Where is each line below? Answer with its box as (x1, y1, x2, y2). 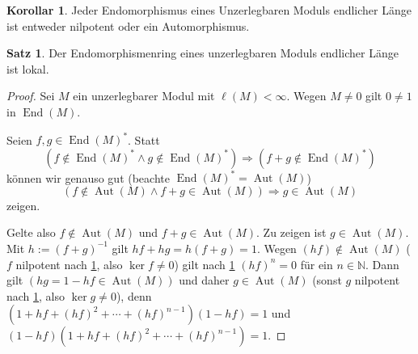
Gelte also (6, 224, 56, 241)
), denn (116, 287, 152, 304)
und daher (179, 272, 230, 289)
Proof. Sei (6, 87, 55, 104)
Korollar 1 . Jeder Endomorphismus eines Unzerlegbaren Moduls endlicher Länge (6, 2, 412, 18)
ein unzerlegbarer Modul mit (73, 87, 215, 104)
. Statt (128, 131, 160, 148)
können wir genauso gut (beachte (6, 169, 170, 186)
